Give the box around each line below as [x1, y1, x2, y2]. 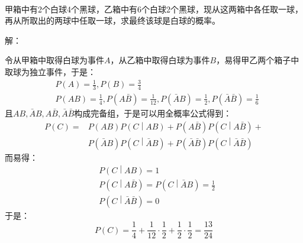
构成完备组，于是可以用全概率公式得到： [74, 106, 232, 119]
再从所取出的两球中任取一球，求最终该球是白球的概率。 [5, 14, 220, 27]
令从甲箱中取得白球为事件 [5, 54, 104, 66]
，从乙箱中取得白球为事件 [110, 54, 210, 66]
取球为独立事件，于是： [5, 65, 96, 77]
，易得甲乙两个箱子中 [216, 54, 299, 66]
